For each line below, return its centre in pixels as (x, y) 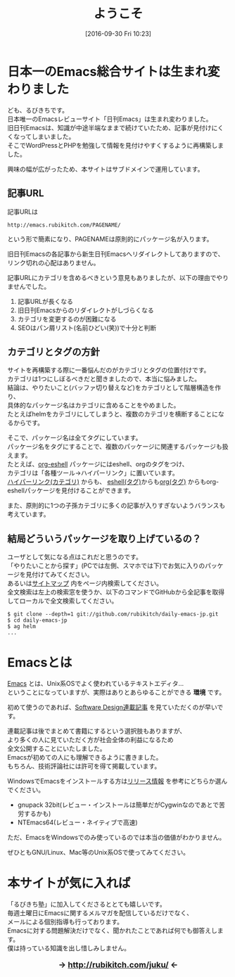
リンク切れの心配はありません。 (53, 262)
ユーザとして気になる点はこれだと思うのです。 (75, 557)
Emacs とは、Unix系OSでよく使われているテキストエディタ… (96, 684)
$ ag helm (22, 627)
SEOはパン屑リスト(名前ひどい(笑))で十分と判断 (87, 328)
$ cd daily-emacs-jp (38, 620)
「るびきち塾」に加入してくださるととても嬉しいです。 (87, 904)
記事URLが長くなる (45, 301)
